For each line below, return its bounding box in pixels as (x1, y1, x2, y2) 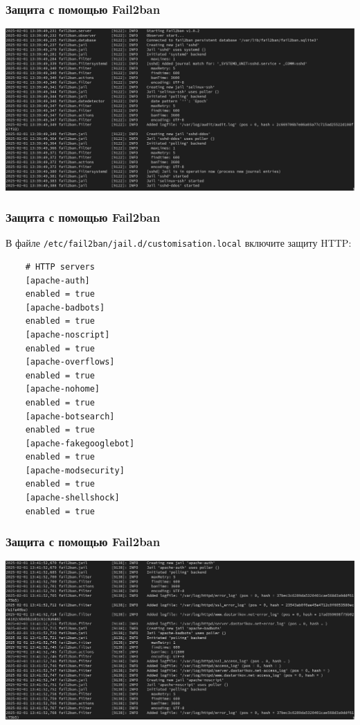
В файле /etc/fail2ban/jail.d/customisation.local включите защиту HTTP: (6, 236, 352, 250)
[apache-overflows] (25, 357, 115, 367)
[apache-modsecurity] (25, 465, 125, 475)
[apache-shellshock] (25, 493, 120, 503)
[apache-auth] (25, 275, 90, 286)
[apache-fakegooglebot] (25, 438, 135, 448)
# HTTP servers (25, 261, 95, 272)
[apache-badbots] (25, 302, 105, 313)
